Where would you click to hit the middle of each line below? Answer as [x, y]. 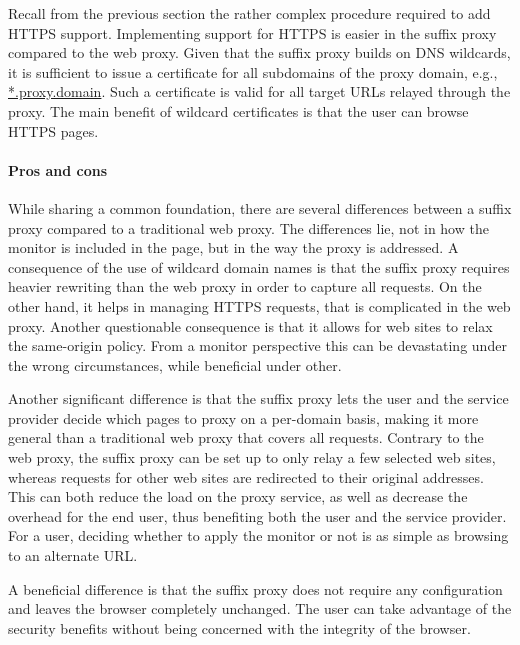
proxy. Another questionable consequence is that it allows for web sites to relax [250, 325]
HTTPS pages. [53, 130]
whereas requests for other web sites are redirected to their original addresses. [246, 476]
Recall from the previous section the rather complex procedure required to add [249, 13]
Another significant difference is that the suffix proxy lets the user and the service [258, 398]
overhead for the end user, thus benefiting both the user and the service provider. [257, 515]
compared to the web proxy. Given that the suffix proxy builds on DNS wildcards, [259, 52]
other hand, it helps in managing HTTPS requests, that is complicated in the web [259, 305]
